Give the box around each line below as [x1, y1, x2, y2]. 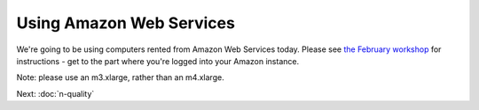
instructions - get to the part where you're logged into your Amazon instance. [16, 55, 300, 66]
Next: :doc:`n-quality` [16, 88, 95, 99]
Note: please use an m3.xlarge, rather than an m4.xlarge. [16, 72, 225, 83]
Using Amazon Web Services [16, 13, 235, 33]
